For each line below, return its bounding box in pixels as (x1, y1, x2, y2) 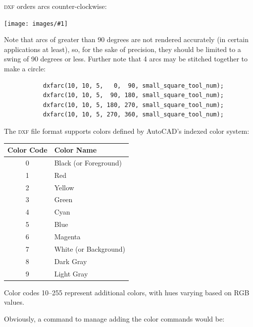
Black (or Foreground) (54, 157, 122, 167)
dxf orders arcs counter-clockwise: (4, 1, 107, 11)
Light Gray (54, 268, 88, 278)
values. (4, 297, 24, 307)
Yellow (54, 182, 74, 192)
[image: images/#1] (4, 20, 68, 27)
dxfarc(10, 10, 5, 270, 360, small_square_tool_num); (43, 111, 224, 118)
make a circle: (4, 63, 46, 74)
